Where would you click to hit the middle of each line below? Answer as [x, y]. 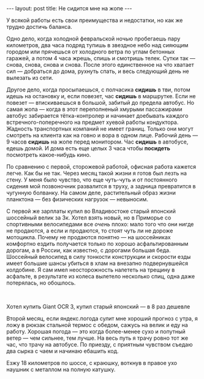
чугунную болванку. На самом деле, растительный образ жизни [91, 193]
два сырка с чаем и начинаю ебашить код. [62, 351]
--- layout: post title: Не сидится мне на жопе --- [69, 8]
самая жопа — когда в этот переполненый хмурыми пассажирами [94, 109]
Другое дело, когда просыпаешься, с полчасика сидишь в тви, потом [98, 90]
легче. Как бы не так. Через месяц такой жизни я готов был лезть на [96, 173]
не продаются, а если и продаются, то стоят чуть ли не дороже [90, 231]
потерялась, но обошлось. [41, 283]
